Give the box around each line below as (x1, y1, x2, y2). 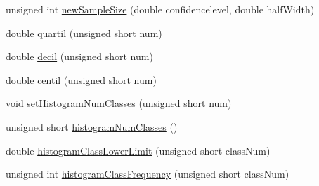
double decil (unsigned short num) (6, 49, 153, 64)
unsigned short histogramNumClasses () (6, 119, 178, 134)
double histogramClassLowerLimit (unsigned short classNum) (6, 143, 271, 157)
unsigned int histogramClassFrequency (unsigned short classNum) (6, 166, 289, 181)
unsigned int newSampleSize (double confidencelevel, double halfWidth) (6, 2, 315, 16)
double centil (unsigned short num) (6, 72, 157, 87)
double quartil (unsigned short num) (6, 25, 162, 40)
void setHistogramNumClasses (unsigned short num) (6, 96, 232, 110)
